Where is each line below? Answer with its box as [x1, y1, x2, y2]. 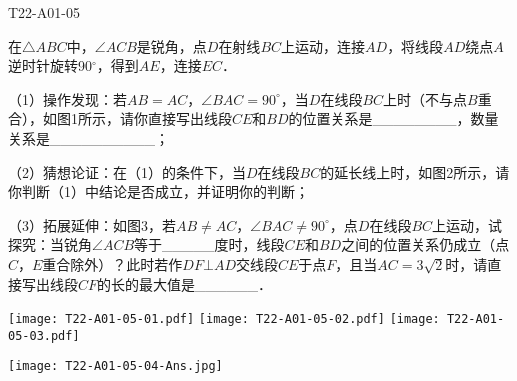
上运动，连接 [281, 35, 366, 56]
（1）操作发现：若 [8, 88, 127, 109]
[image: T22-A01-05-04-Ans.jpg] [8, 359, 223, 374]
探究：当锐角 [8, 234, 92, 255]
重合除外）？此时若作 [42, 253, 183, 274]
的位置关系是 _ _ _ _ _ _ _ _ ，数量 [288, 108, 499, 129]
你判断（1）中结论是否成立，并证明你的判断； [8, 181, 309, 202]
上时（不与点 [383, 88, 468, 109]
